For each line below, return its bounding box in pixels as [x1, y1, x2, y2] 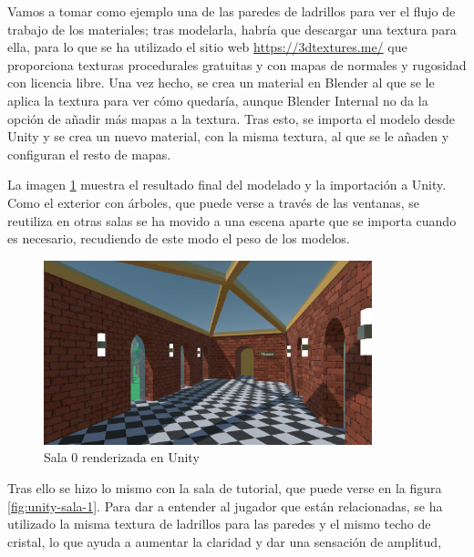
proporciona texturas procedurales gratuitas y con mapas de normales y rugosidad [7, 55, 467, 74]
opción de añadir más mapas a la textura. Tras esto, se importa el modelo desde [7, 108, 455, 128]
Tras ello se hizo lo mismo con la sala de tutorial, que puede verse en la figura [7, 478, 442, 497]
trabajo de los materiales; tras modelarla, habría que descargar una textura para [7, 19, 457, 38]
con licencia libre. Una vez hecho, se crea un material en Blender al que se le [7, 73, 435, 92]
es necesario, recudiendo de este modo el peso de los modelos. [7, 229, 350, 248]
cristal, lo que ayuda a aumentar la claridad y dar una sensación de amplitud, [7, 531, 442, 551]
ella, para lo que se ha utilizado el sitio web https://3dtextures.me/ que [7, 37, 407, 57]
